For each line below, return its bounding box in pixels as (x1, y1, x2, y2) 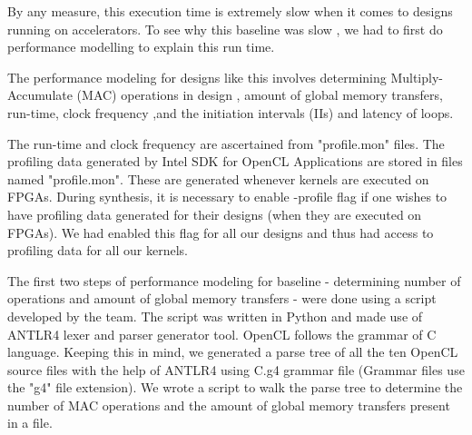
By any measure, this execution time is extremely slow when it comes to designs (7, 2, 453, 20)
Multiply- (390, 67, 443, 86)
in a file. (7, 413, 53, 432)
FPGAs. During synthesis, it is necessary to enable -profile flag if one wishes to (7, 187, 447, 206)
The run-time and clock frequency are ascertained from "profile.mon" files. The (7, 133, 445, 153)
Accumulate (7, 85, 73, 104)
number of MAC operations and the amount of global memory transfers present (7, 395, 450, 414)
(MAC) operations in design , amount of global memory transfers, (76, 85, 443, 104)
